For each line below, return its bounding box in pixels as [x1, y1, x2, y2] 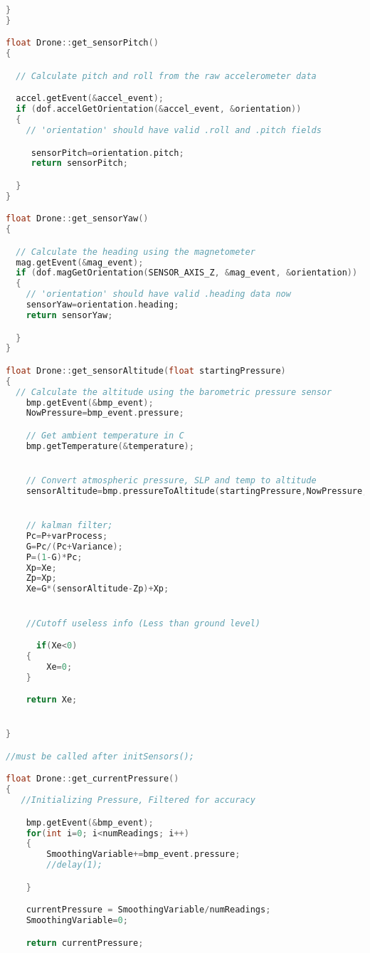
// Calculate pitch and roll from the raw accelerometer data [16, 70, 317, 81]
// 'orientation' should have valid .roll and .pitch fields [26, 125, 322, 135]
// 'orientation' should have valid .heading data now [26, 289, 291, 300]
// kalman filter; [26, 520, 113, 531]
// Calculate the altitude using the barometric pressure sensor [16, 386, 332, 397]
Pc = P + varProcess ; [26, 530, 108, 541]
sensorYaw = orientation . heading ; [26, 300, 179, 310]
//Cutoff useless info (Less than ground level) [26, 618, 260, 628]
